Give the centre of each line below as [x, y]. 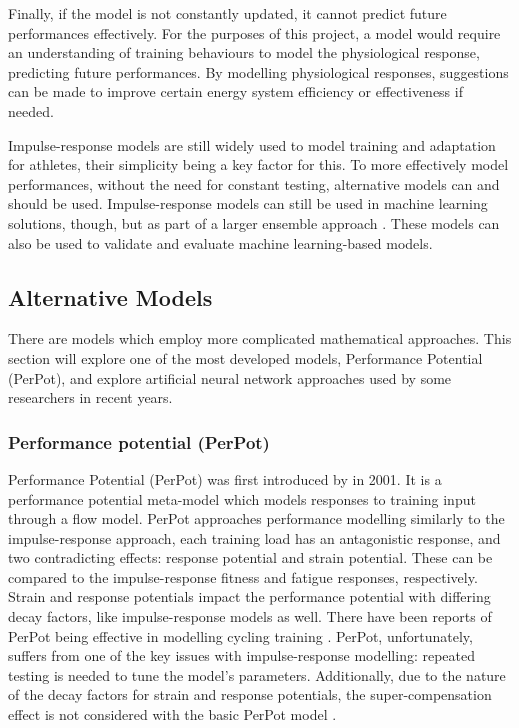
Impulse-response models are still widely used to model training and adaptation [252, 144]
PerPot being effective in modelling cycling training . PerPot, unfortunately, [240, 635]
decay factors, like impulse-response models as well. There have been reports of [250, 616]
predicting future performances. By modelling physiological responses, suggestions [258, 71]
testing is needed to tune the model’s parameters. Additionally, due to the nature [257, 674]
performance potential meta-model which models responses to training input [242, 498]
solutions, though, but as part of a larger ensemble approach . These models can [254, 222]
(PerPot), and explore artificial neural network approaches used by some [230, 377]
